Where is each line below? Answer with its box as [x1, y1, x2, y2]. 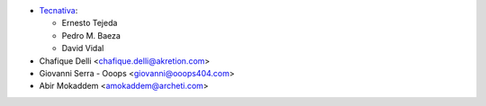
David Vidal [61, 43, 104, 54]
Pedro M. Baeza [61, 30, 121, 40]
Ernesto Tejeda [61, 18, 118, 29]
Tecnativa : [39, 5, 78, 15]
